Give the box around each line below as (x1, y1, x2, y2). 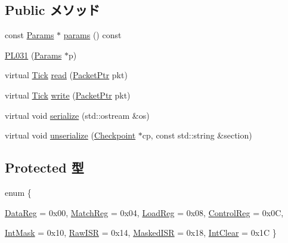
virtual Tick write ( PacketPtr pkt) (5, 88, 131, 101)
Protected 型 (5, 158, 84, 177)
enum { (5, 186, 32, 198)
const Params (5, 29, 54, 41)
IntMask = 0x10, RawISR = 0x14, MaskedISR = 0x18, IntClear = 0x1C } (5, 226, 277, 239)
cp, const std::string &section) (142, 129, 252, 142)
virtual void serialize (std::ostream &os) (5, 109, 150, 121)
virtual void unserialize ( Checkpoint (5, 129, 136, 142)
